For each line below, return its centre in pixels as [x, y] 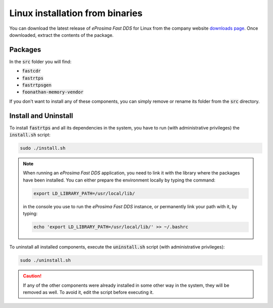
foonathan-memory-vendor [53, 92]
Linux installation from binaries [76, 13]
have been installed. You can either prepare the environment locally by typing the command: [119, 180]
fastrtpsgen [37, 85]
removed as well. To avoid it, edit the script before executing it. [88, 292]
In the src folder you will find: [40, 61]
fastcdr [32, 71]
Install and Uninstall [41, 116]
